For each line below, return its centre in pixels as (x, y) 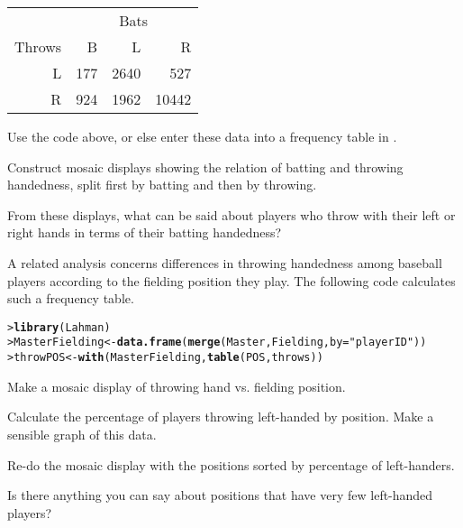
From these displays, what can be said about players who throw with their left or (231, 214)
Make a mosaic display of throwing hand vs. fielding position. (177, 386)
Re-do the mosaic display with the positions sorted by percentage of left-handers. (231, 464)
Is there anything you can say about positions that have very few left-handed (220, 495)
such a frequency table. (71, 298)
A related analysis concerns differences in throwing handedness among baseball (225, 262)
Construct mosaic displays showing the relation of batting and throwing (205, 167)
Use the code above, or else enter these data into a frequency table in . (202, 136)
